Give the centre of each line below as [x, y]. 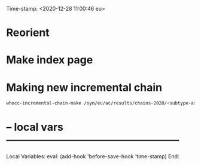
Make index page [50, 60]
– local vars [35, 127]
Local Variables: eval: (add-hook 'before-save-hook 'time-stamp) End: [93, 156]
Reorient [28, 33]
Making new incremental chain [84, 87]
